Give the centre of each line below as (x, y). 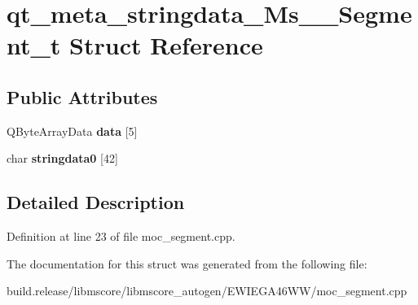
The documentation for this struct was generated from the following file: (187, 263)
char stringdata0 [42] (62, 158)
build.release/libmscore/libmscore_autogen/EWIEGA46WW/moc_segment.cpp (207, 291)
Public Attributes (82, 96)
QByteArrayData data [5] (72, 131)
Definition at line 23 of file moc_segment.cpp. (121, 236)
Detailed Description (96, 202)
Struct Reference (166, 45)
